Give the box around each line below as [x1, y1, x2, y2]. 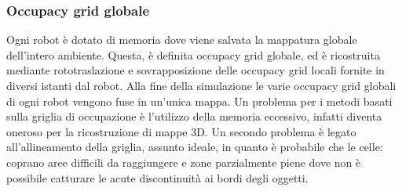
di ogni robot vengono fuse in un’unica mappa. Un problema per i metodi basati [6, 92, 393, 109]
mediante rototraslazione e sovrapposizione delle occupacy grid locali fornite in [6, 62, 385, 78]
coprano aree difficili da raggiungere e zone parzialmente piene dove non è [6, 153, 361, 170]
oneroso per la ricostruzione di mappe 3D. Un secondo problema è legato [6, 123, 356, 139]
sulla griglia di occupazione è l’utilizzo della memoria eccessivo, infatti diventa [6, 108, 382, 124]
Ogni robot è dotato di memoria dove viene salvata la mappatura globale [6, 31, 357, 48]
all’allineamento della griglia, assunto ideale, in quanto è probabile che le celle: [6, 139, 383, 155]
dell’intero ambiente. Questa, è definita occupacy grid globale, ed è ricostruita [6, 46, 380, 63]
